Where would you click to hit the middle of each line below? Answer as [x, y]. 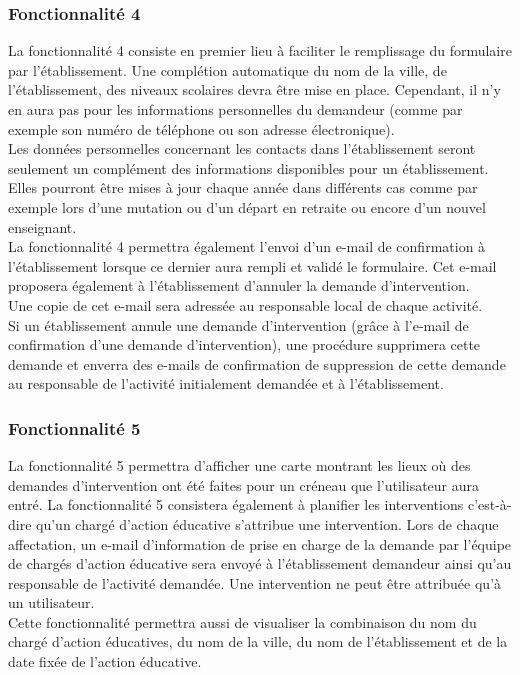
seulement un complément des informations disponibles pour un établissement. [248, 167]
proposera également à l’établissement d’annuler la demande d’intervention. [239, 285]
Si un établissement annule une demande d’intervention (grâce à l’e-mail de [238, 324]
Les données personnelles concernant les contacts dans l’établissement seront [242, 148]
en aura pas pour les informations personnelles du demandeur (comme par [235, 109]
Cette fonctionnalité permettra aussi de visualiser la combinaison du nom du [242, 621]
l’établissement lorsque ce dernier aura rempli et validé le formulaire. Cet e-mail [252, 265]
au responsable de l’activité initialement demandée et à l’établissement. [226, 383]
